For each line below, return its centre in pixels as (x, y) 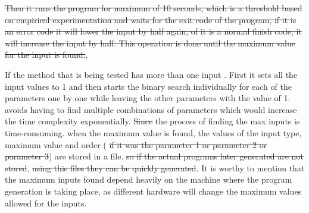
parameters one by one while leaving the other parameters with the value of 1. (148, 98)
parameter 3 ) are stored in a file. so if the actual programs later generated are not (154, 156)
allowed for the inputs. (46, 203)
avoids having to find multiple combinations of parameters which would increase (151, 109)
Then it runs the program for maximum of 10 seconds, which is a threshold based (154, 8)
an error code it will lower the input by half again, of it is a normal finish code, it (153, 31)
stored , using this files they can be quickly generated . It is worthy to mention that (155, 167)
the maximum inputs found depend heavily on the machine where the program (149, 179)
